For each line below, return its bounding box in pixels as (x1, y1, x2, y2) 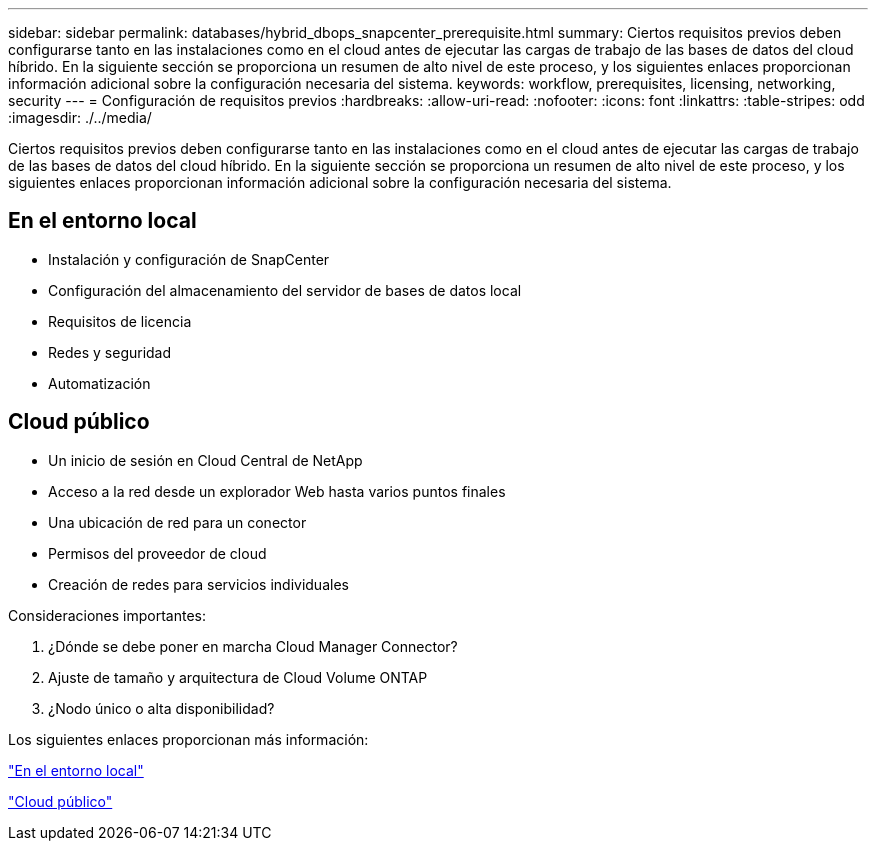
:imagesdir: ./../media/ (8, 109, 152, 126)
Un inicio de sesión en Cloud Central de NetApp (48, 451, 363, 469)
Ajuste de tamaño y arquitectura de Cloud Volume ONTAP (48, 668, 428, 686)
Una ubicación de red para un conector (48, 513, 307, 531)
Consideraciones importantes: (8, 606, 207, 624)
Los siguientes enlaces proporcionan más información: (8, 730, 369, 748)
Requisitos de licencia (48, 312, 192, 330)
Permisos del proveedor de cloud (48, 544, 267, 562)
